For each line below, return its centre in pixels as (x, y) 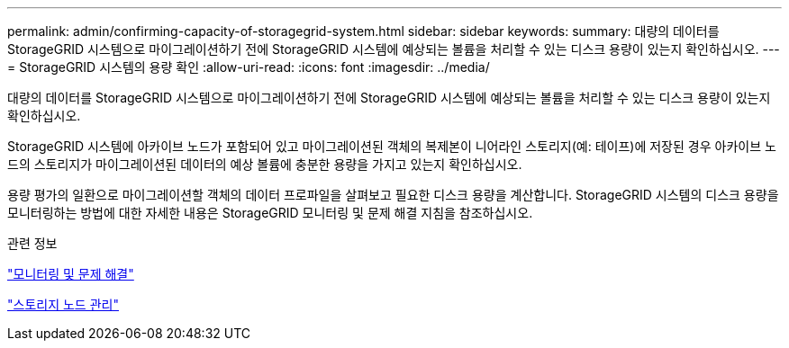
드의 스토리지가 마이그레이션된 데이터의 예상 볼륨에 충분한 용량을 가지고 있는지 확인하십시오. (265, 164)
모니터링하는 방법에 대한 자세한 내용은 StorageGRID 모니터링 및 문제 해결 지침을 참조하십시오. (270, 213)
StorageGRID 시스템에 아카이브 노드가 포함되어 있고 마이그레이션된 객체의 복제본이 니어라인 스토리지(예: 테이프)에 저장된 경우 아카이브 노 (392, 146)
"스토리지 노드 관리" (63, 304)
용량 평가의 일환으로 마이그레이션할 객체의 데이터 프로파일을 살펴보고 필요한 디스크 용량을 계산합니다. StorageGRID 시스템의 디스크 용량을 (393, 195)
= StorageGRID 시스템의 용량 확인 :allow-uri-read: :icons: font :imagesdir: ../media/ (249, 67)
